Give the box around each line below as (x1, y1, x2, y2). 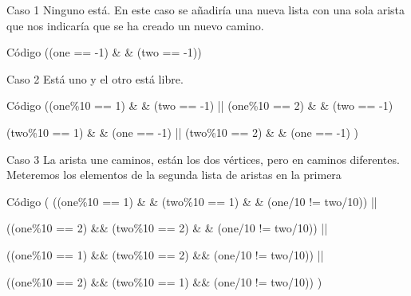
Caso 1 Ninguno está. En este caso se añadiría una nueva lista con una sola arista (6, 2, 405, 18)
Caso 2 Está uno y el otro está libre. (6, 70, 184, 87)
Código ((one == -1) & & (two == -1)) (6, 44, 202, 60)
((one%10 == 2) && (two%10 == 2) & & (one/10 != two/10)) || (6, 220, 328, 236)
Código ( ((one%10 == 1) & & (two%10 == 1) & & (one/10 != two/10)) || (6, 193, 377, 209)
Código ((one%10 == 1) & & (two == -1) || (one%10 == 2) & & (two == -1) (6, 97, 393, 114)
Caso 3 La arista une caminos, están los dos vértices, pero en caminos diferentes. (6, 150, 400, 167)
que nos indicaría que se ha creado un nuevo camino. (6, 17, 264, 33)
